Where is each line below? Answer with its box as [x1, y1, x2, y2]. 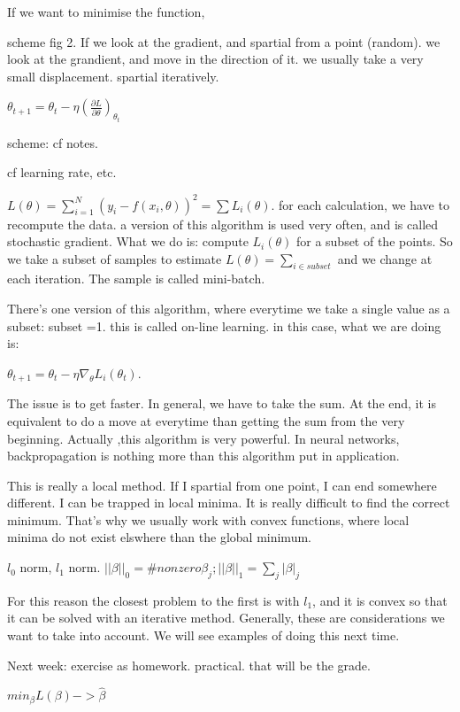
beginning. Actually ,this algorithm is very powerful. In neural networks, [7, 429, 400, 447]
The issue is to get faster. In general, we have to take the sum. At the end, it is [7, 394, 437, 413]
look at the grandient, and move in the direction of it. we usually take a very [7, 50, 424, 68]
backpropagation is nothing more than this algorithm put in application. [7, 446, 400, 465]
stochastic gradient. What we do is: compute [7, 232, 249, 251]
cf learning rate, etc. [7, 163, 117, 182]
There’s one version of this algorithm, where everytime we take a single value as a [7, 299, 450, 318]
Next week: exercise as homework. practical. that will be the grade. [7, 655, 371, 674]
